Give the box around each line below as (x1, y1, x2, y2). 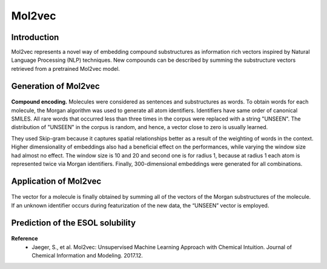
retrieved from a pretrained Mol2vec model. (11, 65, 121, 72)
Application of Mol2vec (11, 176, 102, 186)
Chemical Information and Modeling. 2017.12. (31, 251, 144, 259)
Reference (11, 235, 38, 242)
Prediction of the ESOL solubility (11, 218, 136, 228)
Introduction (11, 32, 59, 42)
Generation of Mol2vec (11, 81, 100, 91)
